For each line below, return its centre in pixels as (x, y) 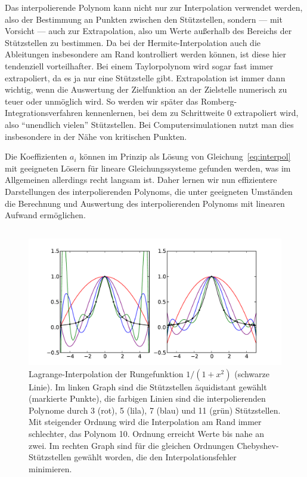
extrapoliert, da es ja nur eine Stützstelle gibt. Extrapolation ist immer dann (145, 77)
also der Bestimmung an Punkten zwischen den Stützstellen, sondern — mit (144, 19)
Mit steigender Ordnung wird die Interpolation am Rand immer (145, 422)
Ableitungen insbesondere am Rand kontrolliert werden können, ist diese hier (146, 54)
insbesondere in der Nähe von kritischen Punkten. (96, 136)
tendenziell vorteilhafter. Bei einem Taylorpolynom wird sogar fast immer (139, 65)
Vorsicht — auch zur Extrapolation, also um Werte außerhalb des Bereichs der (148, 31)
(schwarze (252, 373)
